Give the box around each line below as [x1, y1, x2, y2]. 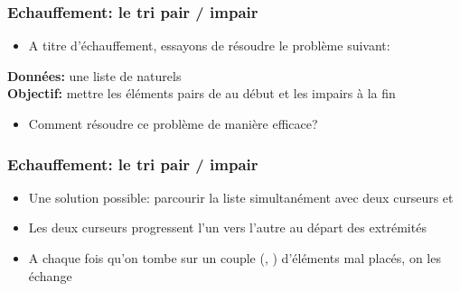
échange [28, 266, 72, 285]
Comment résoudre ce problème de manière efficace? [28, 114, 318, 132]
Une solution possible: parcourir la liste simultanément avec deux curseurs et [28, 187, 454, 206]
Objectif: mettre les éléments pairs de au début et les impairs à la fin [7, 84, 396, 103]
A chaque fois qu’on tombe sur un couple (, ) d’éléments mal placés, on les [28, 249, 441, 267]
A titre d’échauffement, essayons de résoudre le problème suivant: [28, 36, 390, 55]
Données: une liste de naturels [7, 66, 182, 85]
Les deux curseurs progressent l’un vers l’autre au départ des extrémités [28, 218, 427, 237]
